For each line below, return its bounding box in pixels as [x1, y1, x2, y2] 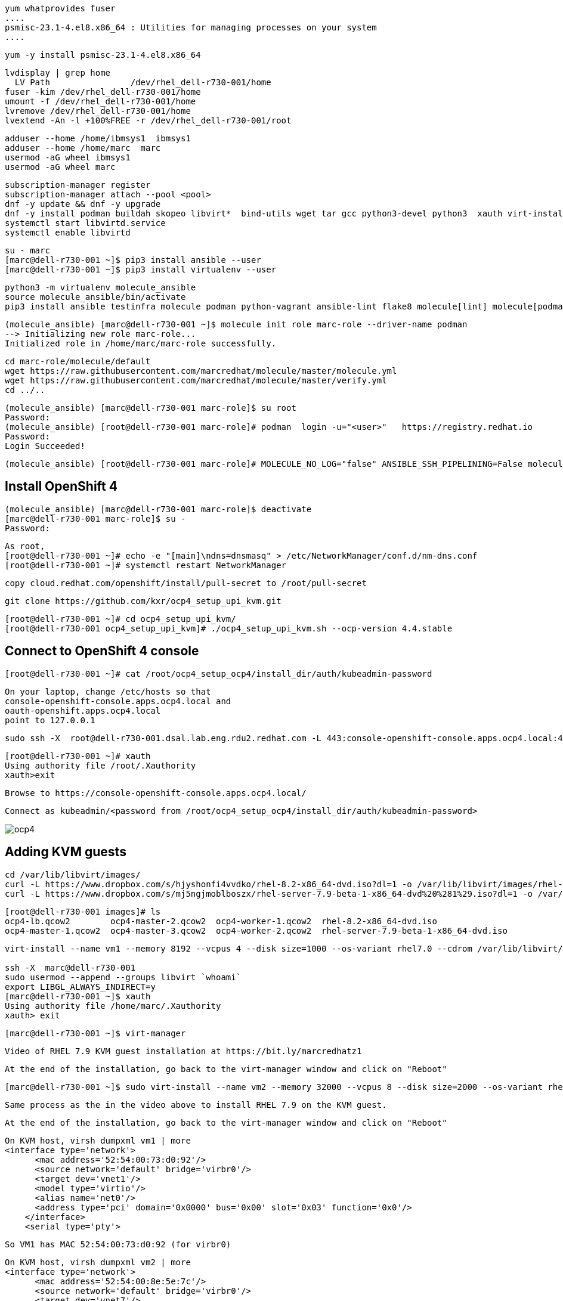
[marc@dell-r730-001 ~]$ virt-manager [5, 1028, 186, 1038]
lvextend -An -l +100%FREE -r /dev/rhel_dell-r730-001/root [5, 116, 292, 125]
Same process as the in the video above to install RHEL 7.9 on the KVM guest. [5, 1099, 387, 1110]
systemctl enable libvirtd [5, 228, 131, 237]
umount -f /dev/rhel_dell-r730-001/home [5, 97, 196, 106]
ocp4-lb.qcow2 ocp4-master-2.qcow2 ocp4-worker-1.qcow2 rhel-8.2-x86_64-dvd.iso [5, 916, 437, 926]
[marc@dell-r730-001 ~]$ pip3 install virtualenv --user [5, 265, 277, 274]
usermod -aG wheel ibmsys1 [5, 153, 131, 162]
